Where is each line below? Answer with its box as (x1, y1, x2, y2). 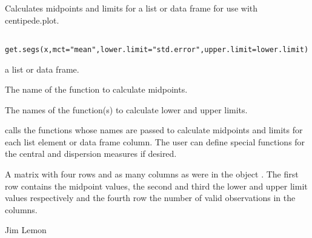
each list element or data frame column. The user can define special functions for (5, 135, 305, 148)
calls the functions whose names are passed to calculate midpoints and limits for (5, 124, 303, 136)
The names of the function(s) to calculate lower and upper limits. (5, 103, 248, 116)
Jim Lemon (5, 223, 47, 236)
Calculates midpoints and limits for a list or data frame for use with (5, 2, 258, 14)
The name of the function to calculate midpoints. (5, 83, 188, 96)
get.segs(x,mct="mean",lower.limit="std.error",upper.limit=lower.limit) (5, 45, 309, 54)
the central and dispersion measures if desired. (5, 147, 177, 160)
